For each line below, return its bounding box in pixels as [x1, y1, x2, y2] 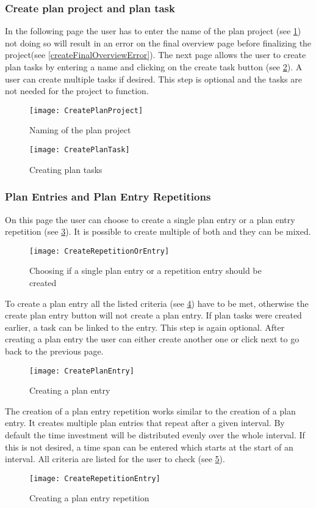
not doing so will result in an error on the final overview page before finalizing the [5, 36, 312, 49]
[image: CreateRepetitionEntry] [29, 474, 160, 483]
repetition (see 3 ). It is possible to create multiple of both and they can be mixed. [5, 225, 311, 238]
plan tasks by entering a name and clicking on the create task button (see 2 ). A [5, 61, 303, 73]
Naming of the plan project [29, 123, 131, 136]
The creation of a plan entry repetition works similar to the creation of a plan [5, 404, 296, 417]
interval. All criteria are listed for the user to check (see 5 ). [5, 452, 225, 465]
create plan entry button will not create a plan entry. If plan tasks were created [5, 309, 302, 322]
